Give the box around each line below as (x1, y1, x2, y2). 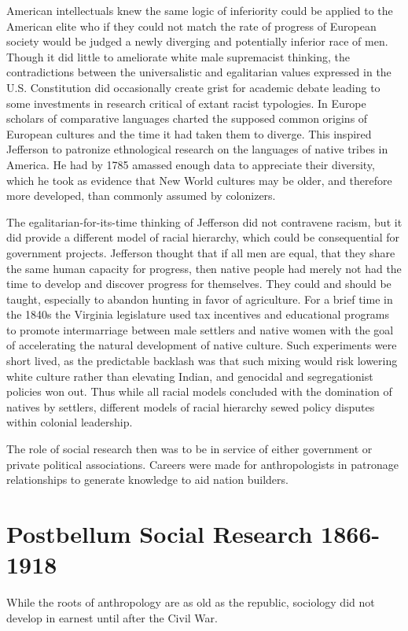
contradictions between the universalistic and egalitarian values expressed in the (6, 64, 391, 80)
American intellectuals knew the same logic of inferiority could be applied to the (6, 2, 393, 18)
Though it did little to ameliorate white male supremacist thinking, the (6, 48, 350, 65)
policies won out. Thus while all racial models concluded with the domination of (6, 383, 392, 400)
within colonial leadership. (6, 414, 133, 430)
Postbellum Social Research (6, 518, 313, 549)
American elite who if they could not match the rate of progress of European (6, 17, 377, 34)
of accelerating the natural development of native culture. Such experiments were (6, 337, 397, 353)
